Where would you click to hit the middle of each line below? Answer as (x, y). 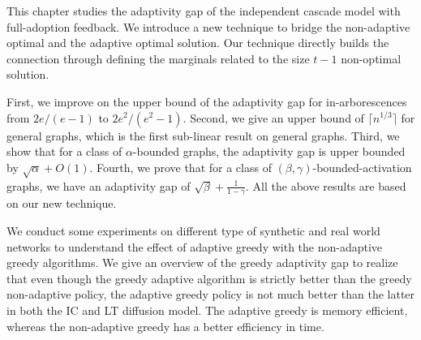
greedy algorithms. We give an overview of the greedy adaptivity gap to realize (202, 263)
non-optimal (371, 58)
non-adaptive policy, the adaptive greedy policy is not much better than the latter (211, 294)
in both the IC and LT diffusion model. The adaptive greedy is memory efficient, (207, 310)
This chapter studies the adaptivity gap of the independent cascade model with (204, 11)
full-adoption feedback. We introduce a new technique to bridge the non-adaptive (208, 26)
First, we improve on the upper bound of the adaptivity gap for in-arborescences (207, 101)
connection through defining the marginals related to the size (158, 58)
